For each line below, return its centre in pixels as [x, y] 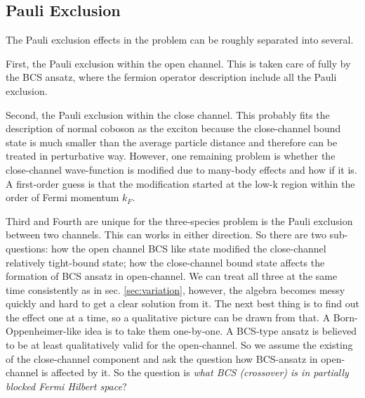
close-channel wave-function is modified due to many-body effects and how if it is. [181, 169]
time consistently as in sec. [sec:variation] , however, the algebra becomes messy [175, 289]
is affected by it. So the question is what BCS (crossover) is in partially [195, 372]
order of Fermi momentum [62, 197]
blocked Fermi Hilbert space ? [66, 386]
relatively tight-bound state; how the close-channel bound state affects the [165, 262]
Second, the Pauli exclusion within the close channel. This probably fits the [168, 114]
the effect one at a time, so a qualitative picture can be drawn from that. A [168, 317]
